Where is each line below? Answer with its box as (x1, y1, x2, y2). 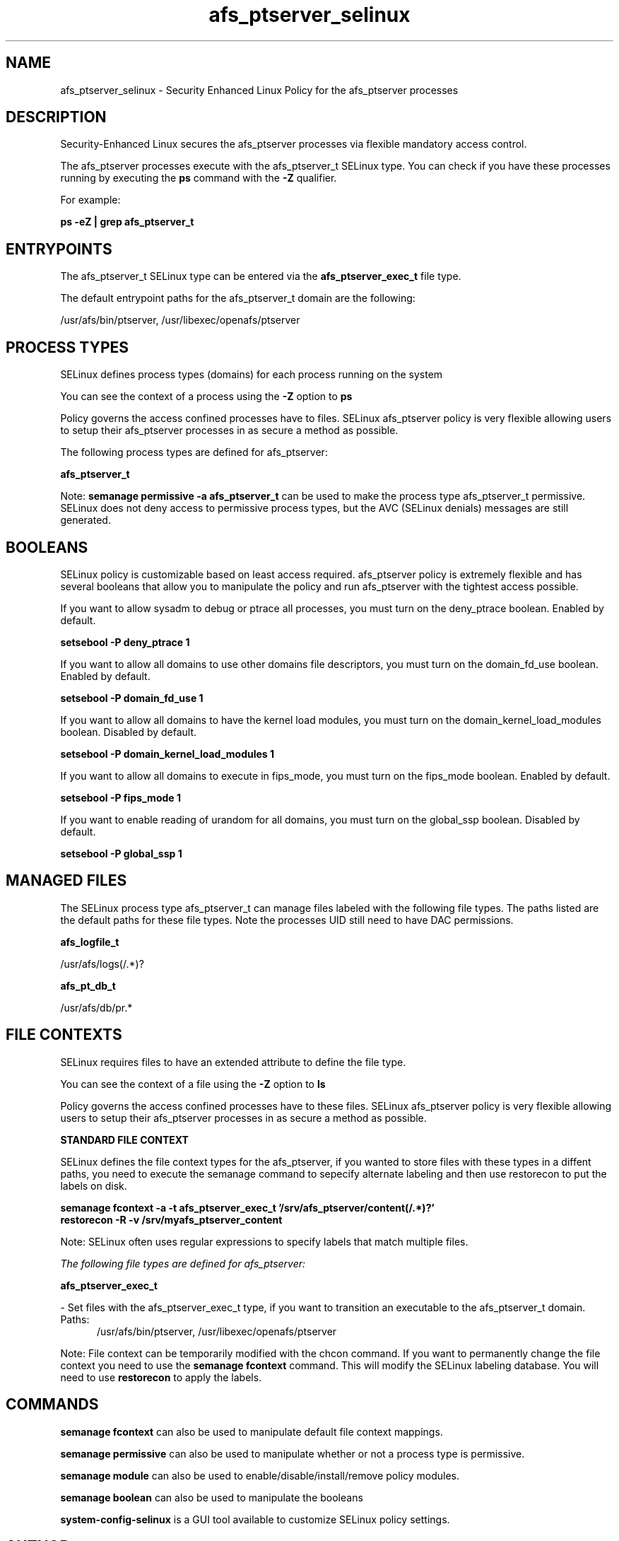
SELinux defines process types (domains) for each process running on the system (60, 368, 443, 381)
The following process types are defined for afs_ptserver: (60, 446, 328, 459)
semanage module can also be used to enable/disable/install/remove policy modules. (60, 1469, 460, 1482)
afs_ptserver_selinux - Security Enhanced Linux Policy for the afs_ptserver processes (60, 83, 459, 96)
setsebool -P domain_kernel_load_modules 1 (60, 747, 275, 760)
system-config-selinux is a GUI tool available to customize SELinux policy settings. (60, 1513, 450, 1525)
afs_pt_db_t (60, 979, 116, 992)
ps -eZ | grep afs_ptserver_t (60, 216, 194, 228)
